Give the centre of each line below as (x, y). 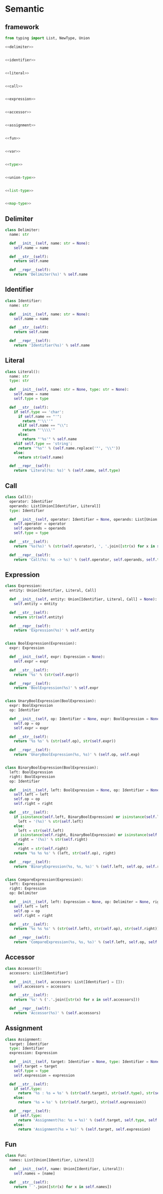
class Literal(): (23, 372)
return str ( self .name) (41, 457)
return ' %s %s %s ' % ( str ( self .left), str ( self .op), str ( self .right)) (87, 929)
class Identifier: (24, 301)
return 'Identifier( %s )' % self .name (52, 345)
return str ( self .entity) (39, 617)
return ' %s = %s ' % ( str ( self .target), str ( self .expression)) (82, 1102)
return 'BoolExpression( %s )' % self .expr (56, 688)
